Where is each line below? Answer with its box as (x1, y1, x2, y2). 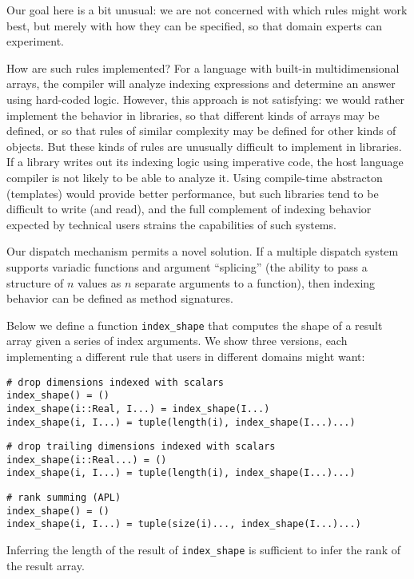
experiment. (6, 33, 64, 50)
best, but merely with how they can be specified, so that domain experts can (6, 17, 383, 34)
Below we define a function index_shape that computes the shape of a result (6, 316, 383, 333)
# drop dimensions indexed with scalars (6, 376, 225, 388)
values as (78, 274, 121, 291)
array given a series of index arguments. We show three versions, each (6, 332, 348, 349)
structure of (6, 274, 64, 291)
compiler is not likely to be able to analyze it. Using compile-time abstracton (6, 169, 383, 185)
